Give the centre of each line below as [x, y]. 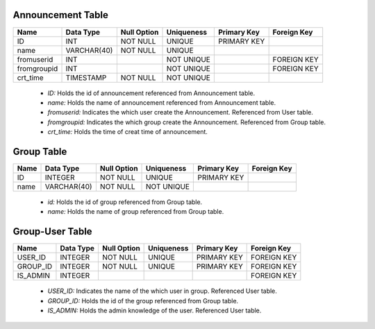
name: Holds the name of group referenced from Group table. [136, 212]
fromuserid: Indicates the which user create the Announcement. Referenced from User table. [181, 112]
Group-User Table [53, 231]
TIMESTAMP [86, 78]
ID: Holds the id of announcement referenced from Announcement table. [151, 93]
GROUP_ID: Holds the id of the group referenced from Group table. [143, 301]
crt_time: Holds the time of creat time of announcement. [128, 132]
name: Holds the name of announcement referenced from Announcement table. [162, 102]
